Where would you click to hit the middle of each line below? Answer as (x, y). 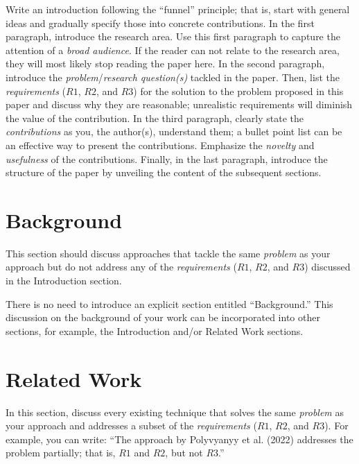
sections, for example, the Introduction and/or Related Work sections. (155, 330)
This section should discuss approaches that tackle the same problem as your (168, 253)
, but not (184, 453)
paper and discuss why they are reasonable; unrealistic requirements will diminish (179, 104)
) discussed (327, 267)
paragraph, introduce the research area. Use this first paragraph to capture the (173, 36)
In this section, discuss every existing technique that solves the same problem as (175, 412)
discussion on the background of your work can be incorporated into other (163, 317)
